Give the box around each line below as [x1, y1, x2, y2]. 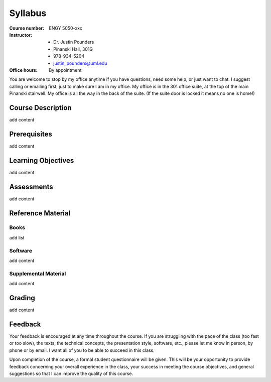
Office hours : [9, 67, 38, 73]
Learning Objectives [9, 156, 74, 165]
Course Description [9, 103, 72, 112]
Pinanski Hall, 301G [53, 46, 93, 52]
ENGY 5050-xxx [49, 25, 82, 31]
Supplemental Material [9, 270, 66, 277]
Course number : [9, 25, 45, 31]
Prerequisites [9, 130, 52, 138]
